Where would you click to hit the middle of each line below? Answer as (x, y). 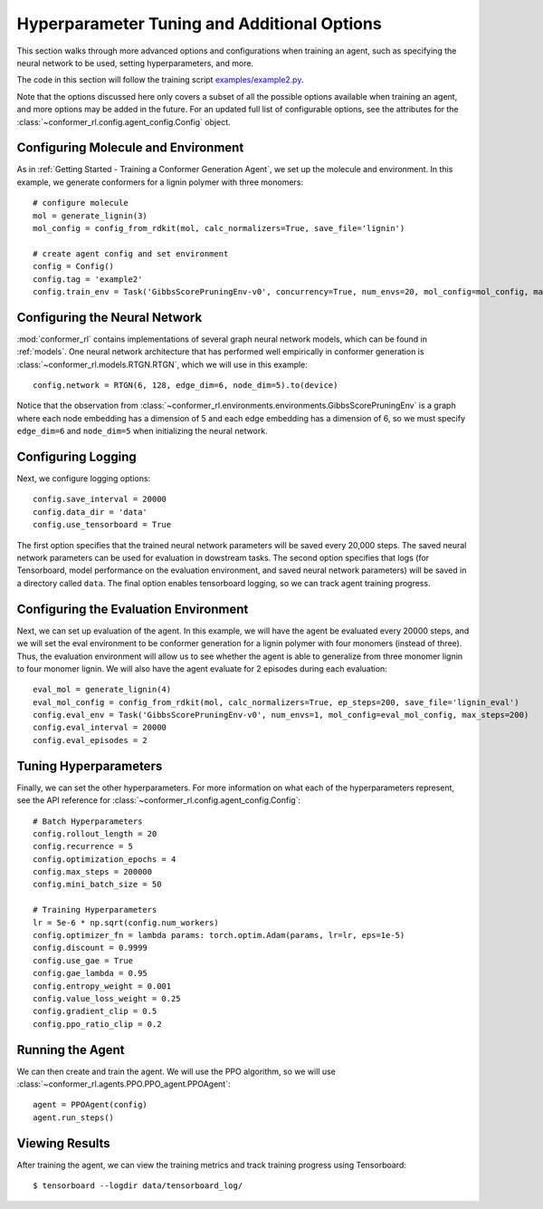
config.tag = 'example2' (88, 279)
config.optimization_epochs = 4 (105, 859)
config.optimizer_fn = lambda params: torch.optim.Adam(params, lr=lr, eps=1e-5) (219, 935)
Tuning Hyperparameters (90, 766)
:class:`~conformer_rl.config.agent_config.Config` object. (124, 121)
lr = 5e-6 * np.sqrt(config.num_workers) (126, 923)
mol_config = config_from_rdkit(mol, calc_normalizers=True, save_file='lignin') (219, 228)
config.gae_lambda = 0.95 (90, 973)
